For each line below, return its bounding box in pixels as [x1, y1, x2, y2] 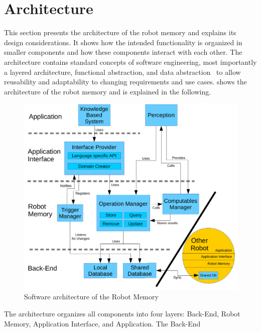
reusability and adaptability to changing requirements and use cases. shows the [4, 76, 247, 87]
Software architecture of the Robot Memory [24, 291, 159, 302]
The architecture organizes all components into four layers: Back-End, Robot [4, 308, 240, 319]
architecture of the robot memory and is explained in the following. [4, 86, 211, 96]
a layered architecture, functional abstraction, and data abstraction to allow [4, 66, 241, 77]
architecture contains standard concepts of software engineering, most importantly [4, 56, 257, 67]
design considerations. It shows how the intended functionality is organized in [4, 37, 242, 47]
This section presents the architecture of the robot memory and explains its [4, 27, 236, 38]
